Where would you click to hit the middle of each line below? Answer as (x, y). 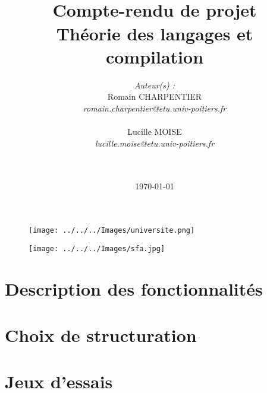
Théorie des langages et (155, 33)
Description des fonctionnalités (134, 288)
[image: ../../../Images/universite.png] (112, 231)
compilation (155, 56)
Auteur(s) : (155, 85)
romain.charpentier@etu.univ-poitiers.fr (155, 108)
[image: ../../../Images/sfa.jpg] (97, 248)
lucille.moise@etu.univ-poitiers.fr (155, 143)
